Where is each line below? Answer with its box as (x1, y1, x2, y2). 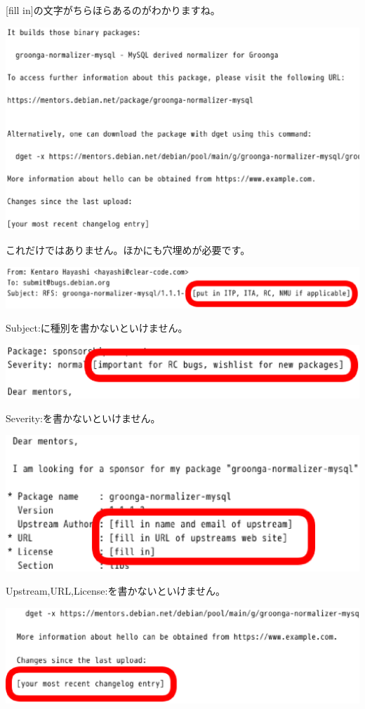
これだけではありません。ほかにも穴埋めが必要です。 (6, 243, 251, 257)
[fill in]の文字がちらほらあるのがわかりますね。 (6, 3, 220, 17)
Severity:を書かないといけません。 (6, 410, 161, 425)
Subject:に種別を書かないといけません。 (6, 320, 188, 335)
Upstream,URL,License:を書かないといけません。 (6, 583, 226, 598)
